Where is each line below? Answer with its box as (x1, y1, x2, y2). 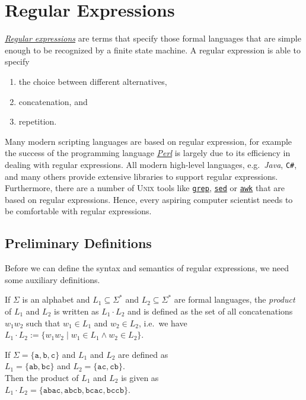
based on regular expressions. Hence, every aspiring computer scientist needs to (5, 193, 293, 205)
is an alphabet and (22, 293, 90, 306)
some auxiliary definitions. (5, 273, 100, 285)
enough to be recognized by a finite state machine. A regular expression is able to (5, 43, 301, 56)
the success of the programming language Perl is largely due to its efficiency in (5, 147, 291, 159)
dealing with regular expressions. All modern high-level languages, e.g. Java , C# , (5, 158, 297, 170)
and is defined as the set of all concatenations (127, 304, 293, 317)
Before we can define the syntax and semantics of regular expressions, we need (5, 262, 289, 274)
